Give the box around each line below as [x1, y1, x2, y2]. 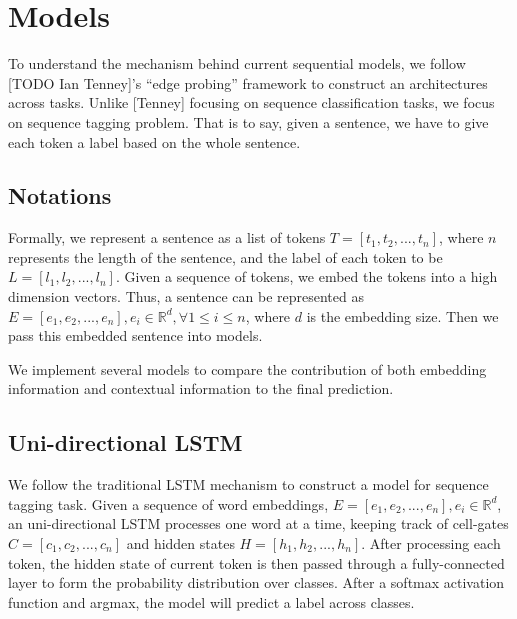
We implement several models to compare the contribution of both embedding [8, 358, 487, 379]
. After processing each [361, 533, 501, 554]
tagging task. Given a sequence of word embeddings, [8, 493, 329, 514]
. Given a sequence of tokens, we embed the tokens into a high [115, 266, 498, 287]
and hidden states [126, 533, 235, 554]
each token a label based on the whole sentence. [8, 131, 301, 152]
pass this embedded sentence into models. [8, 325, 263, 346]
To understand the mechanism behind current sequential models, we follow [8, 53, 466, 74]
